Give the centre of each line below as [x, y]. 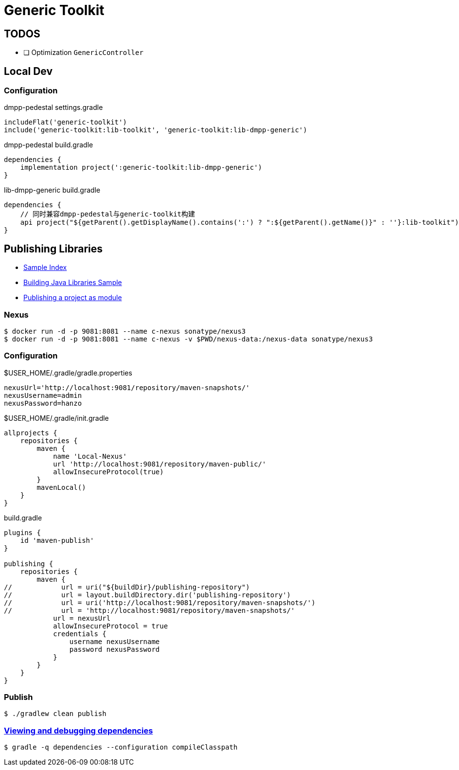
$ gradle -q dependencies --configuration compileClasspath [121, 747]
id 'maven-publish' [57, 540]
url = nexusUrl [82, 618]
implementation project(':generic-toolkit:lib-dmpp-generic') [141, 168]
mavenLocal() [61, 487]
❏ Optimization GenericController [83, 53]
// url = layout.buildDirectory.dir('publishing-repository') [148, 595]
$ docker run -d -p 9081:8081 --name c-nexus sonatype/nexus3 [125, 331]
